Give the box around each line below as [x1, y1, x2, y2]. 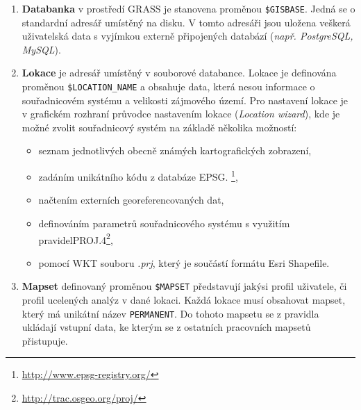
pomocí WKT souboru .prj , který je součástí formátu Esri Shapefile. [38, 255, 330, 270]
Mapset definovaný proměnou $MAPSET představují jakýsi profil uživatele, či [22, 279, 347, 293]
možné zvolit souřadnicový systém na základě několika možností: [22, 120, 297, 134]
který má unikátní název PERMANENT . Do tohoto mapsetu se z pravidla [22, 306, 319, 320]
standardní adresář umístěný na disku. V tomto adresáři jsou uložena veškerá [22, 15, 351, 29]
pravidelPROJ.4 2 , [38, 230, 113, 247]
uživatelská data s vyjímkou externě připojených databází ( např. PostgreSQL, [22, 28, 353, 43]
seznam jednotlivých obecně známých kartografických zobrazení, [38, 143, 312, 158]
